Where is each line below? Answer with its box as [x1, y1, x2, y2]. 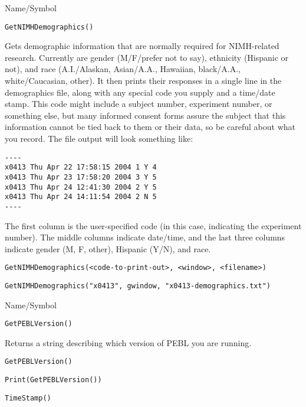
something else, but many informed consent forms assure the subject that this [5, 109, 286, 121]
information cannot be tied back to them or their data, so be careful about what [5, 121, 295, 133]
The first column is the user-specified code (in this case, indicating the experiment [5, 219, 302, 232]
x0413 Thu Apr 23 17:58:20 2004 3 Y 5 [5, 172, 157, 181]
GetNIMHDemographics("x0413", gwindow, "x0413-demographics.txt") [5, 281, 271, 290]
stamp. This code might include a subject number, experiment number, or [5, 97, 272, 110]
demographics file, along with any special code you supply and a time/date [5, 86, 275, 98]
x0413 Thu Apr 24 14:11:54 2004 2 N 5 [5, 193, 157, 201]
